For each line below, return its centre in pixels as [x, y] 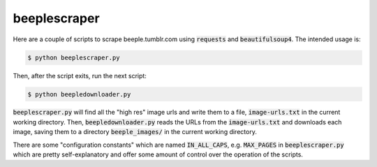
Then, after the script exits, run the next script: [80, 75]
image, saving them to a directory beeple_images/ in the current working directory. [135, 132]
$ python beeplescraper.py [74, 57]
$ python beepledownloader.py [79, 94]
